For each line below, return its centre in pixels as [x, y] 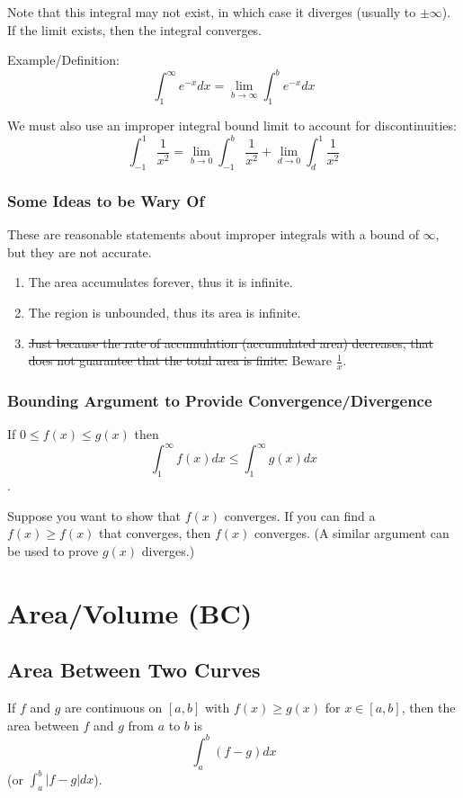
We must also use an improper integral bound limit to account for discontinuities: [232, 126]
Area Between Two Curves [134, 670]
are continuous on [114, 708]
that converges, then [155, 533]
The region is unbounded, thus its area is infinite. [165, 312]
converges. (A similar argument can [352, 533]
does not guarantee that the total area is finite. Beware [180, 360]
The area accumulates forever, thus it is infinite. [160, 282]
